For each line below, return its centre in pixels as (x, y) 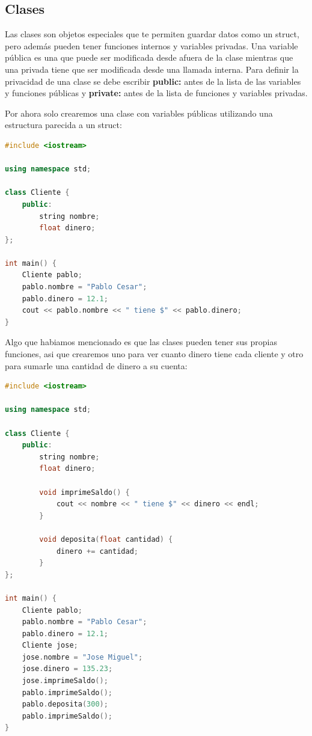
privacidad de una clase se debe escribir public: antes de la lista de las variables (153, 81)
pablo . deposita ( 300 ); (65, 704)
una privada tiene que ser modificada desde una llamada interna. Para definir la (152, 69)
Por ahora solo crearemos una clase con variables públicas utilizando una (139, 113)
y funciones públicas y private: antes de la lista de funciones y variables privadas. (156, 93)
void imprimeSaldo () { (84, 492)
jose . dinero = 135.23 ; (67, 669)
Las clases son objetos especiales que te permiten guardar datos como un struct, (152, 34)
